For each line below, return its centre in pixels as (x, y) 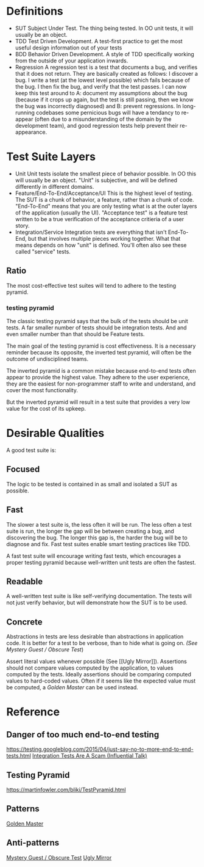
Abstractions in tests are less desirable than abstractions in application (95, 637)
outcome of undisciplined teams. (47, 359)
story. (22, 225)
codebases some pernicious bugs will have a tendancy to (108, 112)
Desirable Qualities (55, 433)
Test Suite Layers (51, 157)
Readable (25, 581)
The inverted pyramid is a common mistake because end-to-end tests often (101, 370)
